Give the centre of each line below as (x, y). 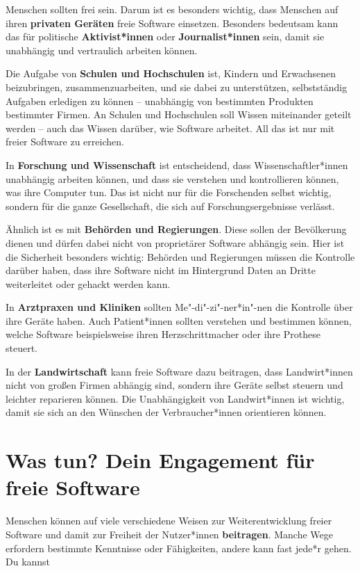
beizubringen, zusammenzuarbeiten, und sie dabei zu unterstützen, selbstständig (177, 87)
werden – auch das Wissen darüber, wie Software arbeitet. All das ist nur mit (170, 128)
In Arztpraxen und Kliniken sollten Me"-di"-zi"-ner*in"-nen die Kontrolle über (179, 307)
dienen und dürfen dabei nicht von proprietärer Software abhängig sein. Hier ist (175, 242)
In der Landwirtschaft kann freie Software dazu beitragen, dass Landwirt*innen (179, 371)
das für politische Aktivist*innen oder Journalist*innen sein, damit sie (165, 37)
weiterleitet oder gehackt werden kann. (88, 283)
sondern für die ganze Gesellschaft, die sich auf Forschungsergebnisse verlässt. (170, 206)
